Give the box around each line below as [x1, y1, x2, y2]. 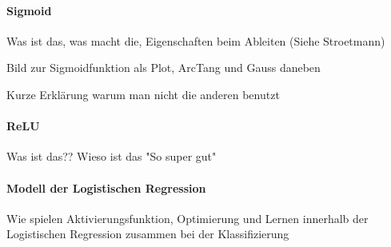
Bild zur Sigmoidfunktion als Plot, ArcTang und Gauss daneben [6, 59, 321, 76]
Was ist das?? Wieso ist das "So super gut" [6, 148, 217, 165]
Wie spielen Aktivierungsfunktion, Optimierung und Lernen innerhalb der [6, 209, 369, 226]
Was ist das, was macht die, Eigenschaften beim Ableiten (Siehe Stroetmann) [6, 32, 385, 49]
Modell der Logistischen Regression [6, 179, 206, 196]
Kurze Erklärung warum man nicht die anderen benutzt [6, 86, 280, 102]
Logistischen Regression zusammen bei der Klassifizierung [6, 225, 289, 242]
